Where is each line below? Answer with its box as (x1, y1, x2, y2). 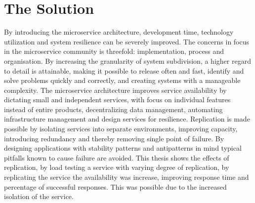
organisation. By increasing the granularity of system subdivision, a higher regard (4, 55, 251, 66)
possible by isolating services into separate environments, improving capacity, (4, 123, 238, 134)
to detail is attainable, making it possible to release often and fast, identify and (4, 65, 244, 76)
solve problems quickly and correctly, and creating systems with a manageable (4, 75, 241, 85)
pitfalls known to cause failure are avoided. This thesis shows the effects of (4, 152, 229, 162)
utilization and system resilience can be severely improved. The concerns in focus (4, 36, 250, 46)
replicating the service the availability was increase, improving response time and (4, 172, 249, 182)
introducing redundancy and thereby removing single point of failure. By (4, 133, 224, 143)
